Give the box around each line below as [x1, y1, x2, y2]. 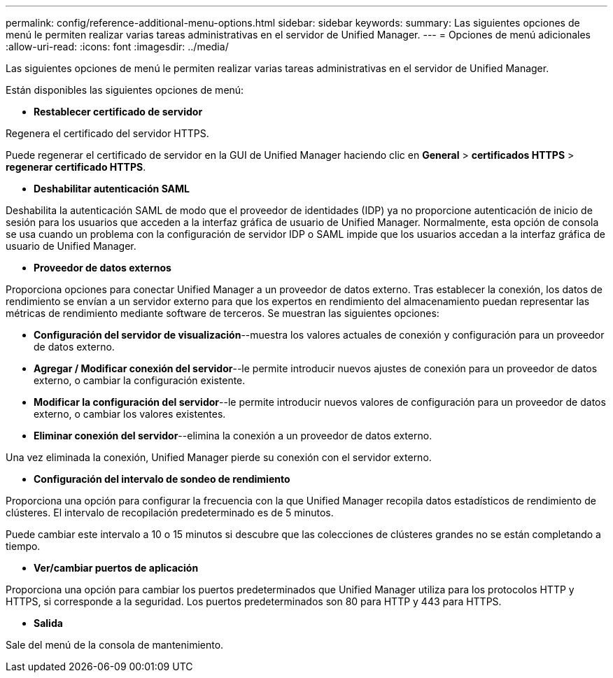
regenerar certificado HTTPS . [6, 161, 146, 173]
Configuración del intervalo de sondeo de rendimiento [34, 473, 290, 485]
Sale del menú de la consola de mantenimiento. [6, 639, 224, 651]
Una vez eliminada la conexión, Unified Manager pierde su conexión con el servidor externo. [6, 451, 432, 463]
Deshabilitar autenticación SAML [34, 183, 190, 195]
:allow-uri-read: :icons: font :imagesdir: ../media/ [6, 41, 229, 52]
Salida [34, 617, 63, 629]
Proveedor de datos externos [34, 262, 171, 274]
